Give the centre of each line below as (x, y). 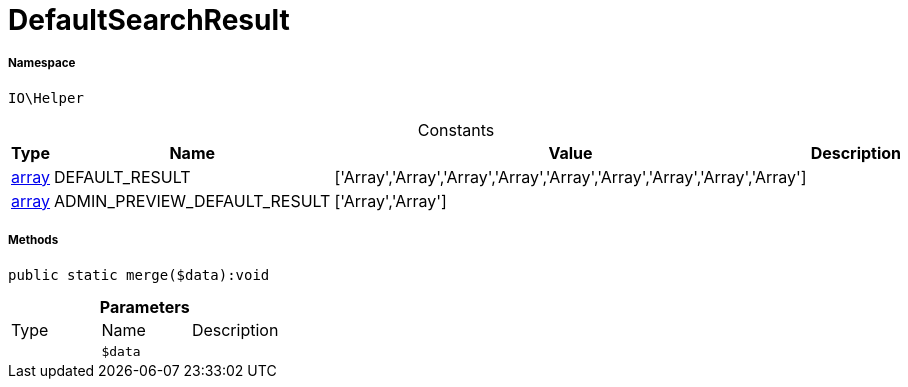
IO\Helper (46, 97)
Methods (33, 240)
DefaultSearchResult (149, 20)
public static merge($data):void (139, 274)
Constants (456, 129)
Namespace (42, 63)
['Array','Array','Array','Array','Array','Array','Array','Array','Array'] (570, 176)
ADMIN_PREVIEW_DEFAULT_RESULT (192, 200)
